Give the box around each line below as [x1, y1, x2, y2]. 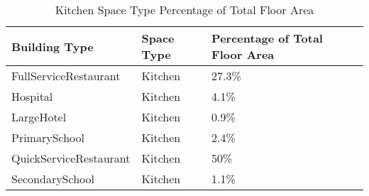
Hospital [11, 88, 53, 104]
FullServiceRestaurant [11, 67, 121, 84]
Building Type [11, 38, 94, 55]
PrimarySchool [11, 129, 85, 146]
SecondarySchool [11, 170, 94, 187]
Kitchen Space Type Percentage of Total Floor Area [55, 1, 314, 18]
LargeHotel [11, 109, 67, 125]
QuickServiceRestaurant [11, 150, 131, 166]
